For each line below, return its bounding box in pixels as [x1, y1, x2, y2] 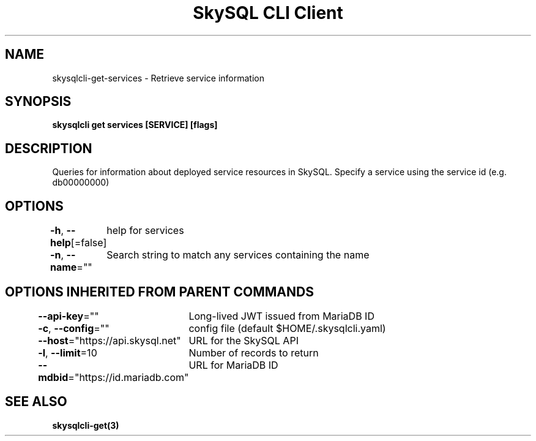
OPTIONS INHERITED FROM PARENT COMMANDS [5, 284, 314, 300]
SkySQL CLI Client [193, 2, 343, 23]
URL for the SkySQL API [188, 334, 299, 347]
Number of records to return [188, 346, 319, 359]
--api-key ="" [38, 309, 99, 322]
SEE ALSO [5, 394, 67, 410]
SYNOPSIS [5, 94, 72, 110]
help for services [106, 224, 184, 237]
